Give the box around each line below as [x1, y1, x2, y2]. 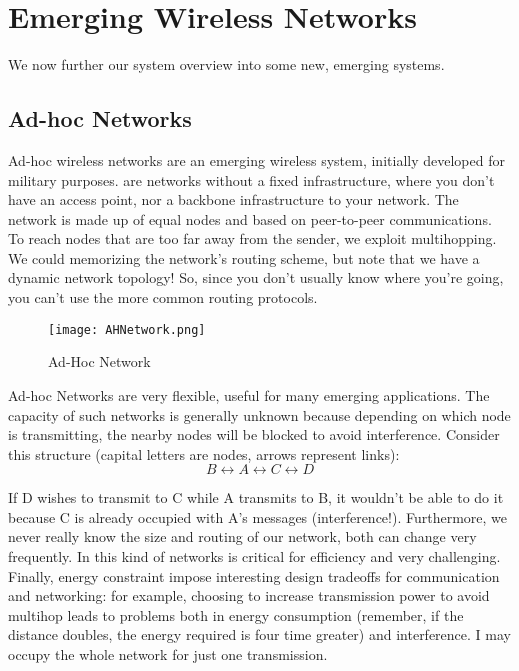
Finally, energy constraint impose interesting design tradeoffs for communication [8, 565, 500, 586]
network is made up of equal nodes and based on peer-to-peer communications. [8, 208, 492, 229]
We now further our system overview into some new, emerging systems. [8, 54, 445, 75]
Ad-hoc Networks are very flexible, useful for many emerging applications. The [8, 384, 490, 405]
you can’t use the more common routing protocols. [8, 287, 318, 308]
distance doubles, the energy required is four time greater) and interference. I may [8, 624, 511, 645]
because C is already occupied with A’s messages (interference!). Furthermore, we [8, 506, 507, 527]
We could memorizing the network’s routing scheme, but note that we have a [8, 247, 480, 268]
